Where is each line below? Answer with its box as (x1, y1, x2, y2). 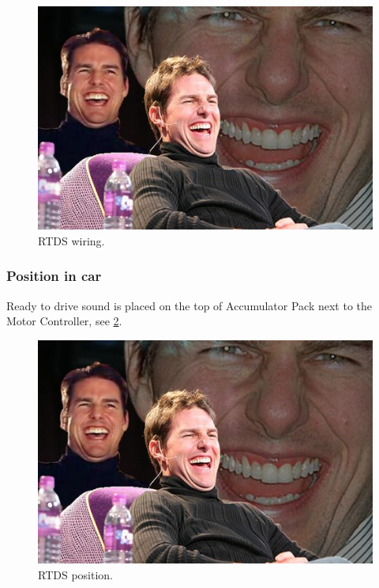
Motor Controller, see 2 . (6, 313, 122, 329)
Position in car (6, 266, 102, 286)
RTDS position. (38, 566, 113, 582)
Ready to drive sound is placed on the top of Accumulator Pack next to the (6, 297, 372, 313)
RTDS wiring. (38, 232, 105, 248)
